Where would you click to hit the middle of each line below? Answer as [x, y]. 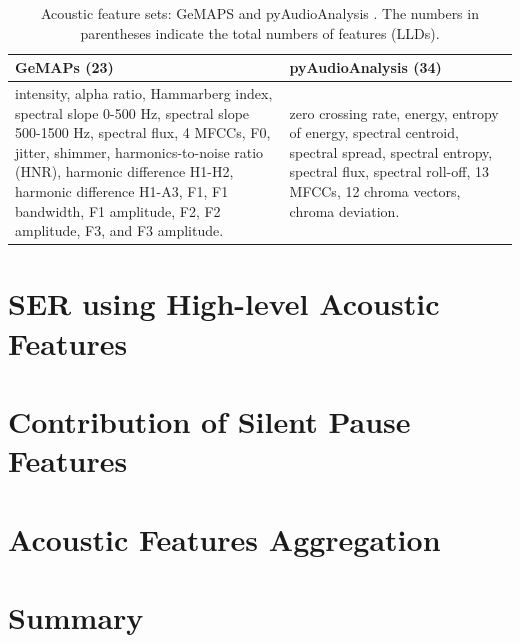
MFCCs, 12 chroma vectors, [375, 191]
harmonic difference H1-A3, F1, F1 [122, 191]
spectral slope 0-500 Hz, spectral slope [132, 112]
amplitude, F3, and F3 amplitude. [119, 230]
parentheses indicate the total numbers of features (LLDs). [260, 32]
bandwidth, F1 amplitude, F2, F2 [118, 210]
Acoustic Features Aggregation [224, 538]
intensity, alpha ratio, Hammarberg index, [144, 93]
